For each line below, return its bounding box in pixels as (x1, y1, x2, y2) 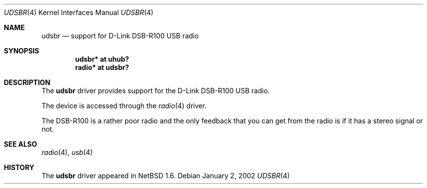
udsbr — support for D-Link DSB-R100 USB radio (41, 32, 199, 40)
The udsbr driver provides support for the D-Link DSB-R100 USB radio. (41, 86, 270, 95)
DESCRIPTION (4, 78, 51, 86)
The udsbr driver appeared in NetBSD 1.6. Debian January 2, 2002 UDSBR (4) (41, 171, 290, 180)
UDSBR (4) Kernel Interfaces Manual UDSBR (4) (4, 8, 154, 17)
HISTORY (4, 163, 35, 171)
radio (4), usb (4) (41, 148, 93, 156)
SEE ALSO (4, 140, 37, 148)
